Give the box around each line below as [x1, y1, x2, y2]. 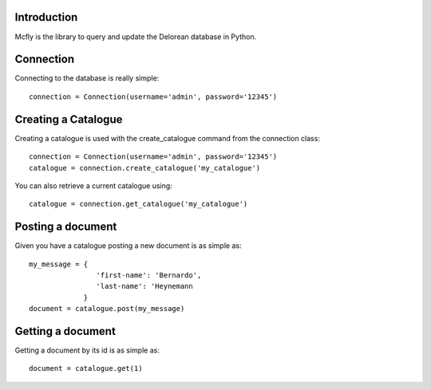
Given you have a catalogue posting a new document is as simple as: [14, 241, 242, 250]
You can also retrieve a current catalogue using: [14, 180, 173, 191]
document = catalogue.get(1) [29, 364, 143, 373]
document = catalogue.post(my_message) [29, 304, 185, 313]
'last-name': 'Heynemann [96, 282, 193, 291]
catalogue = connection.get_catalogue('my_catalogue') [29, 199, 248, 209]
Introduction [14, 10, 78, 24]
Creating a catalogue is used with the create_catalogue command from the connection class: [14, 133, 321, 143]
